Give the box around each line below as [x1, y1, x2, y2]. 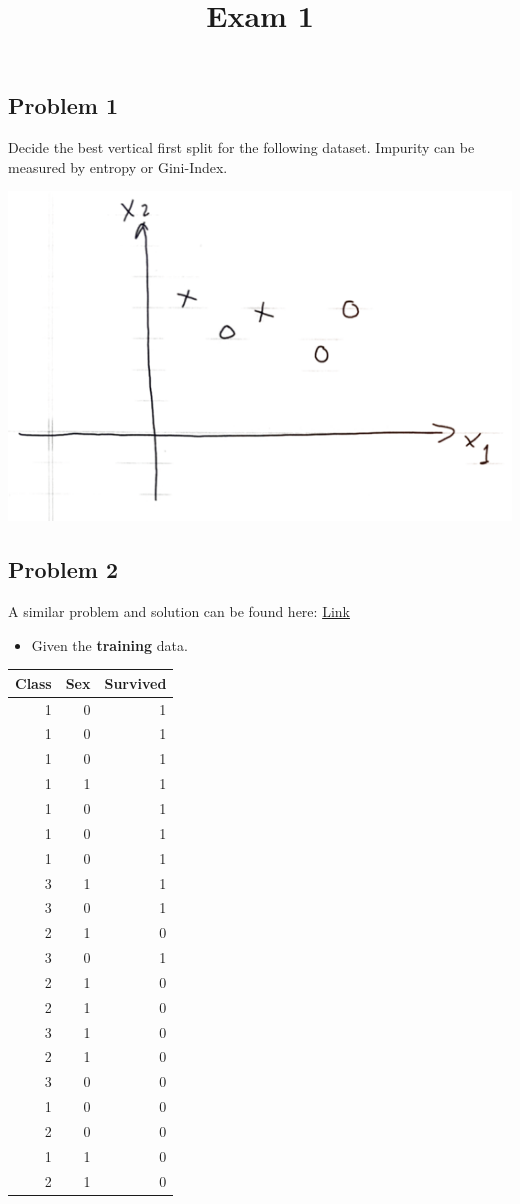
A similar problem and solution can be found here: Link [8, 601, 350, 622]
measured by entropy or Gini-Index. [8, 156, 228, 177]
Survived [104, 672, 167, 693]
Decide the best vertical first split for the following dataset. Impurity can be [8, 137, 475, 158]
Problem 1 [8, 90, 118, 121]
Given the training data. [31, 634, 188, 655]
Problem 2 [8, 554, 118, 585]
